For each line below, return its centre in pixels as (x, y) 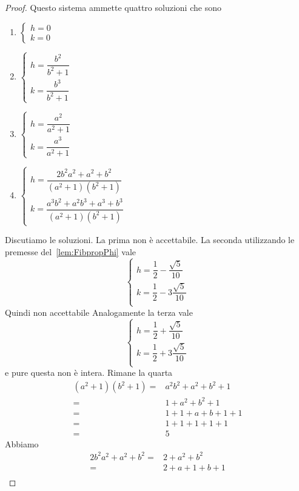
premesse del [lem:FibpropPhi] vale (71, 251)
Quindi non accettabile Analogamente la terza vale (99, 312)
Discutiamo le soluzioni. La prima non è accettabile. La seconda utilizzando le (150, 240)
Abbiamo (22, 443)
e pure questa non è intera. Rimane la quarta (89, 372)
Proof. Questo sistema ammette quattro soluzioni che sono (113, 7)
